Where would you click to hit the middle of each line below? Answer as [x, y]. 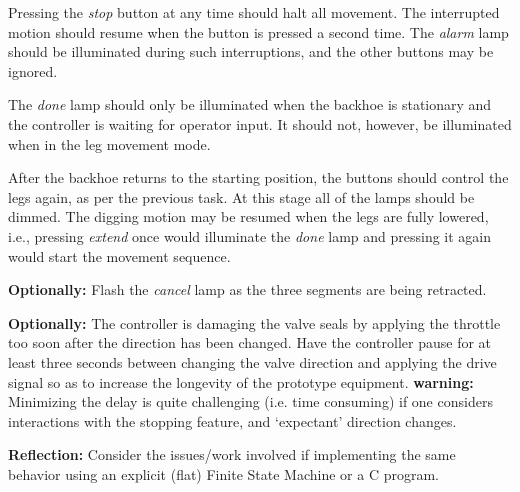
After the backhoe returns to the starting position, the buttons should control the [258, 177]
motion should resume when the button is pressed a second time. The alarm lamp [258, 31]
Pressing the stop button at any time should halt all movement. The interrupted [254, 12]
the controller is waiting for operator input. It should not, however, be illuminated [260, 123]
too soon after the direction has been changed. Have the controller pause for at [250, 342]
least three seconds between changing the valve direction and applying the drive [252, 361]
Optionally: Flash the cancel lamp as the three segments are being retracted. [247, 289]
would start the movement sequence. [119, 255]
